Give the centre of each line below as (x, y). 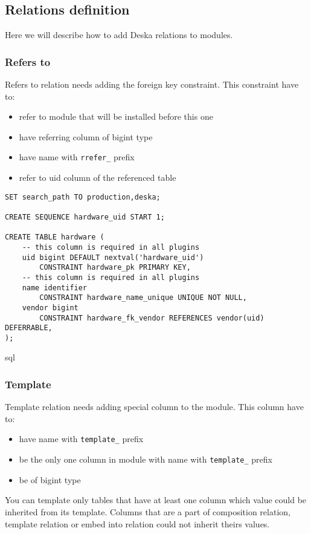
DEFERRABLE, (29, 328)
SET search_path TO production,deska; (83, 197)
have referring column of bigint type (86, 136)
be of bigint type (50, 479)
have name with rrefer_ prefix (77, 157)
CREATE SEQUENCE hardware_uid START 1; (85, 217)
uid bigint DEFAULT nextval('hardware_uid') (113, 257)
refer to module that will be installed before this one (116, 116)
